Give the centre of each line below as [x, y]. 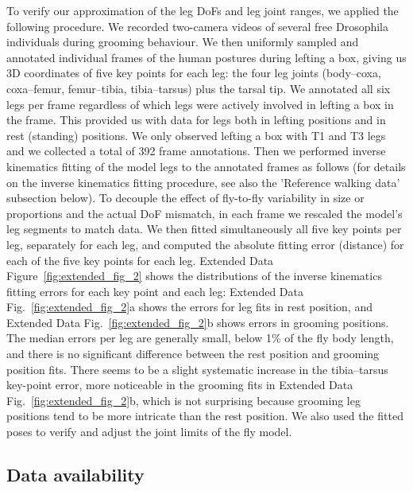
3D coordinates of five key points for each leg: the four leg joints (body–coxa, [194, 73]
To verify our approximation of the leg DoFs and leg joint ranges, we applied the [203, 10]
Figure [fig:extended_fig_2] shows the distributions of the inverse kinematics [194, 276]
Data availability [75, 475]
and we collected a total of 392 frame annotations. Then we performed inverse [196, 151]
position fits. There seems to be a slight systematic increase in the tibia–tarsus [197, 369]
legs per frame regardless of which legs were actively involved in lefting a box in [200, 104]
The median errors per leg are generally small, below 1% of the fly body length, [200, 338]
